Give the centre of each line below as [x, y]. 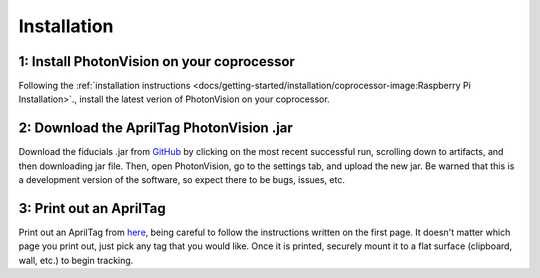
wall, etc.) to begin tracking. [76, 260]
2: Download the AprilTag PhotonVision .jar [156, 128]
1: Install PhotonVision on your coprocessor [156, 61]
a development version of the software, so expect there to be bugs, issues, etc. [181, 180]
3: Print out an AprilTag [92, 208]
